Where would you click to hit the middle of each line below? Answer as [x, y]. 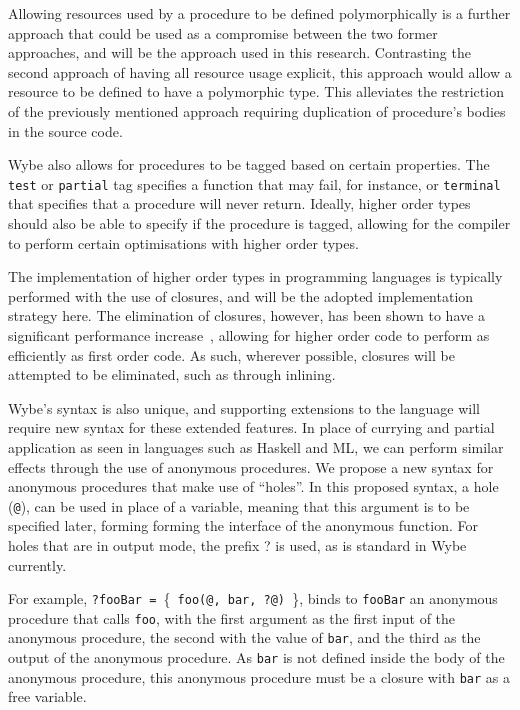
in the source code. [65, 130]
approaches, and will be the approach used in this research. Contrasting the [239, 52]
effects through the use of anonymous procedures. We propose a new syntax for [251, 466]
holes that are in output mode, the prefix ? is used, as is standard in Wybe [237, 544]
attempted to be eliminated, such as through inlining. [172, 374]
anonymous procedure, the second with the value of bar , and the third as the [244, 637]
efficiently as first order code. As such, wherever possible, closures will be [231, 354]
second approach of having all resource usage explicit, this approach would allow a [260, 71]
